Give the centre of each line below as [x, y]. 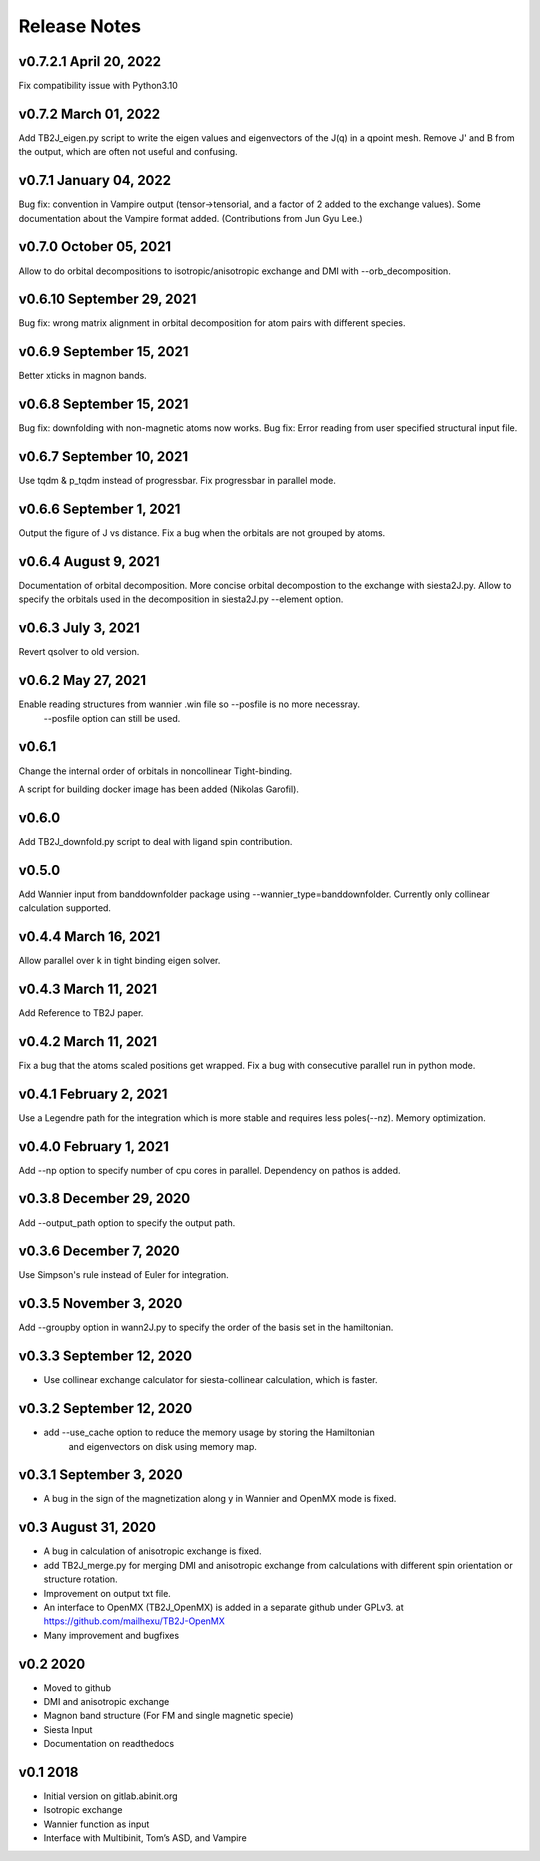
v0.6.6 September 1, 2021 [99, 509]
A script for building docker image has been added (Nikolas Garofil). [159, 789]
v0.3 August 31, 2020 [87, 1527]
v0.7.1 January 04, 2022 [95, 180]
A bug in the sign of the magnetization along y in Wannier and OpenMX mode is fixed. [220, 1499]
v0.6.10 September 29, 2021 [107, 299]
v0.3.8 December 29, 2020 [104, 1198]
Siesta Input [68, 1729]
